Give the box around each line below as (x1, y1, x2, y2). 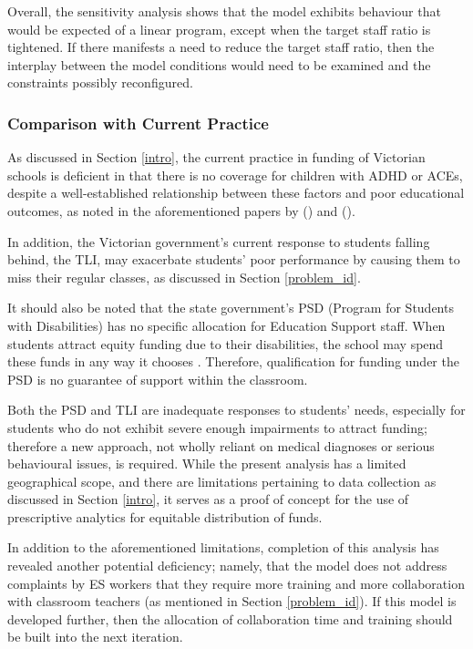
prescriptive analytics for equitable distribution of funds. (7, 507, 323, 526)
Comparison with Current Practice (7, 111, 269, 134)
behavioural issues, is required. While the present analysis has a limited (7, 454, 406, 473)
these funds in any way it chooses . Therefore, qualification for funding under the (7, 352, 459, 371)
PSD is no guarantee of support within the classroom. (7, 369, 308, 388)
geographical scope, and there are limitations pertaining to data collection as (7, 471, 437, 490)
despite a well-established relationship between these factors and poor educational (7, 183, 465, 202)
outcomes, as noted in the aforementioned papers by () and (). (7, 201, 355, 220)
